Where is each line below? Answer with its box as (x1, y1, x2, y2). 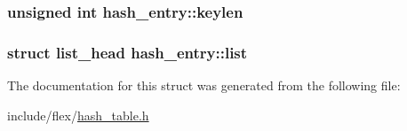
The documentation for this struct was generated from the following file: (7, 76, 401, 95)
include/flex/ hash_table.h (7, 105, 149, 124)
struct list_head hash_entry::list (7, 41, 248, 63)
